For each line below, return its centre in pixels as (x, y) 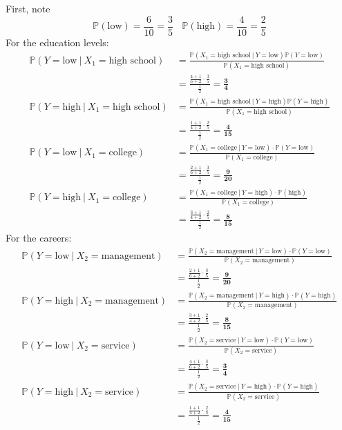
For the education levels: (57, 42)
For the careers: (39, 237)
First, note (28, 8)
